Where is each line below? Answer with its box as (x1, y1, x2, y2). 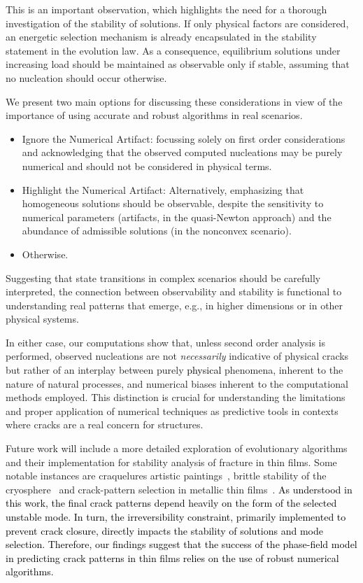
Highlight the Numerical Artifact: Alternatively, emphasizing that (22, 182, 304, 197)
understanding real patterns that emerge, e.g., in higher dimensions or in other (6, 297, 343, 312)
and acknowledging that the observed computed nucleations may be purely (22, 145, 343, 160)
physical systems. (6, 311, 79, 326)
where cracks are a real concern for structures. (6, 417, 204, 432)
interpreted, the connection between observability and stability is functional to (6, 284, 342, 299)
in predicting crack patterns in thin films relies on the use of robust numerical (6, 550, 339, 565)
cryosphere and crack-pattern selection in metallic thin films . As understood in (6, 482, 353, 496)
